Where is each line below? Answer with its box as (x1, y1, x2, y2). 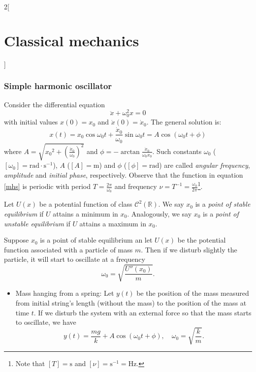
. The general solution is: (146, 117, 222, 127)
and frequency (114, 181, 157, 191)
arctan (120, 148, 140, 155)
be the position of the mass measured (136, 288, 249, 298)
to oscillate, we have (15, 317, 76, 327)
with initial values (4, 117, 58, 127)
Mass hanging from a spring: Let (15, 288, 114, 298)
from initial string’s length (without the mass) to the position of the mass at (15, 298, 247, 308)
